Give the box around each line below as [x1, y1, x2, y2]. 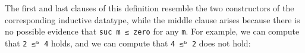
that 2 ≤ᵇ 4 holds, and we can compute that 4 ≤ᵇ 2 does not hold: [5, 36, 251, 49]
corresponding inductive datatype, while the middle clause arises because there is [5, 13, 300, 26]
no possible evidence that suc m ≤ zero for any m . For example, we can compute [5, 25, 300, 38]
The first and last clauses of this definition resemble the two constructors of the [5, 1, 294, 14]
